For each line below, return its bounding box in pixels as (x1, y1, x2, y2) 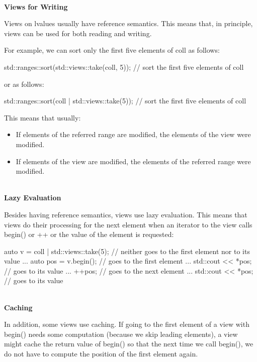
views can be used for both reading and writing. (4, 28, 152, 38)
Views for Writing (4, 1, 68, 12)
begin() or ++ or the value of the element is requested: (4, 229, 174, 239)
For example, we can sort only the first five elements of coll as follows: (4, 45, 220, 55)
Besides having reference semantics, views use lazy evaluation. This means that (4, 209, 247, 219)
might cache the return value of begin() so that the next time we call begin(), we (4, 338, 253, 349)
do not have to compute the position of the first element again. (4, 348, 198, 359)
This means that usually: (4, 112, 81, 123)
